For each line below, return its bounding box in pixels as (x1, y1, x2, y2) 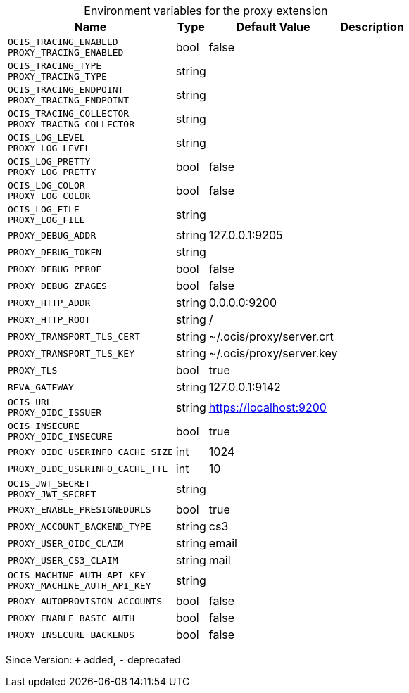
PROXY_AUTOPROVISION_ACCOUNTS (8, 595, 163, 606)
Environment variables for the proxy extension (84, 4, 328, 18)
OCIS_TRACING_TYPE (8, 61, 102, 71)
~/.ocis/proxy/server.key (208, 346, 338, 360)
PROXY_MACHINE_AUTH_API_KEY (8, 580, 151, 591)
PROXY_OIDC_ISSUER (8, 407, 102, 418)
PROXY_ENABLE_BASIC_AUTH (8, 612, 135, 623)
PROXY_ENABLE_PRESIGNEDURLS (8, 504, 151, 515)
